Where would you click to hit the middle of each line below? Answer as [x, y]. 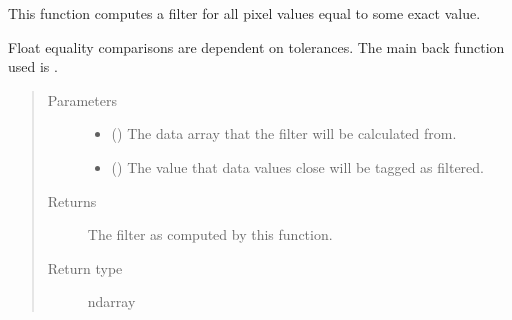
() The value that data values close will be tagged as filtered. [297, 166]
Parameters [82, 99]
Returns [72, 200]
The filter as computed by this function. [210, 234]
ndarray [111, 301]
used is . [33, 66]
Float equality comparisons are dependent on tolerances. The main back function [256, 46]
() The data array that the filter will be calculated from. [284, 133]
